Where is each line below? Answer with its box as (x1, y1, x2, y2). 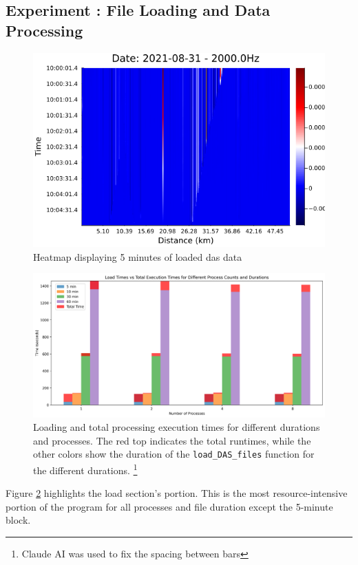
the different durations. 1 (33, 460, 138, 477)
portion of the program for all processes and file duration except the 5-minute (6, 499, 333, 513)
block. (6, 513, 31, 527)
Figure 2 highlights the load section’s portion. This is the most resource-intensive (6, 486, 348, 500)
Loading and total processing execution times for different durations (33, 420, 320, 434)
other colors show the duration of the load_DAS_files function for (33, 447, 315, 461)
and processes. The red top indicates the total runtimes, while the (33, 433, 311, 447)
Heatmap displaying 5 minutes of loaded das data (33, 249, 242, 264)
